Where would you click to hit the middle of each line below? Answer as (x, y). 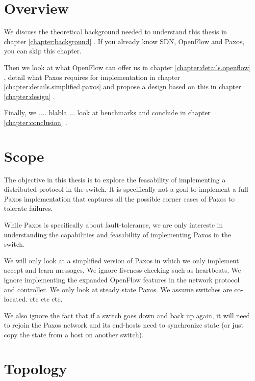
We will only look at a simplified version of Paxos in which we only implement (122, 260)
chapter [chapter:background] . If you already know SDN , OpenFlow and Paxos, (124, 41)
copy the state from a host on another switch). (74, 334)
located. (16, 299)
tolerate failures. (28, 208)
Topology (36, 368)
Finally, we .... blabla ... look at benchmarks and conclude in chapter (107, 113)
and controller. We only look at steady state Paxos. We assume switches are (118, 289)
